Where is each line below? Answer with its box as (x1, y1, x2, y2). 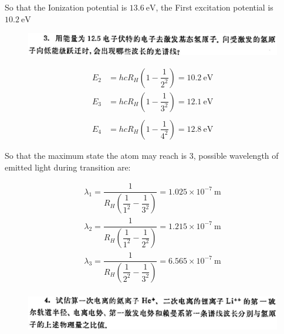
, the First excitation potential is (155, 1, 273, 13)
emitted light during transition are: (5, 161, 131, 173)
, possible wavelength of (193, 149, 279, 161)
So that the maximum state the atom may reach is (5, 149, 187, 161)
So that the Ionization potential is (5, 1, 127, 13)
